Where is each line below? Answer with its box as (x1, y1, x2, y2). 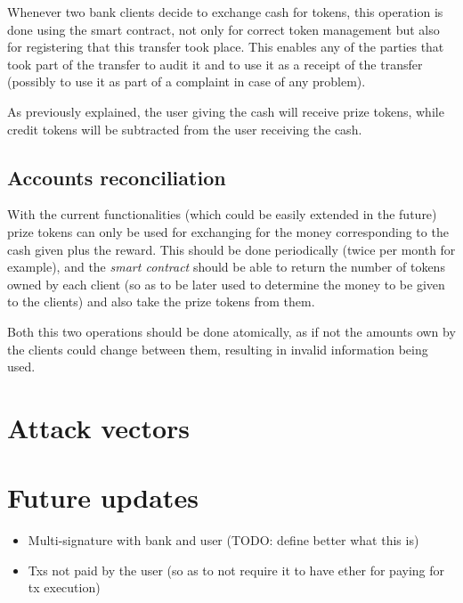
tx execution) (28, 578, 101, 597)
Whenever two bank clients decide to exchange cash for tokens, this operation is (7, 3, 443, 20)
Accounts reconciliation (7, 163, 226, 191)
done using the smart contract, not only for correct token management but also (7, 20, 440, 38)
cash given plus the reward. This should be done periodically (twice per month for (7, 240, 456, 258)
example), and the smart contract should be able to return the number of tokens (7, 257, 445, 276)
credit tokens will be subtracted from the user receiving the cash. (7, 119, 362, 138)
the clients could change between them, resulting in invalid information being (7, 339, 428, 358)
